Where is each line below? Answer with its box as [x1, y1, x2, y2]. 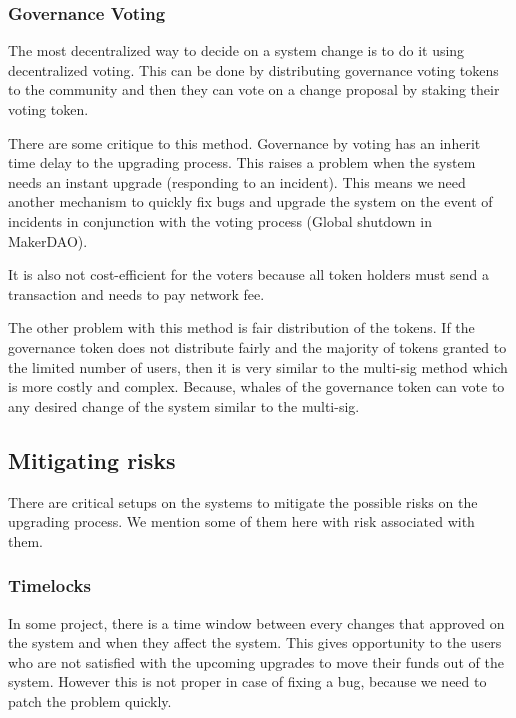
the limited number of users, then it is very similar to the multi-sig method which [8, 356, 508, 377]
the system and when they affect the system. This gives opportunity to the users [8, 632, 502, 653]
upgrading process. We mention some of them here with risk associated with [8, 511, 475, 532]
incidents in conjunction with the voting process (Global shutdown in [8, 210, 432, 231]
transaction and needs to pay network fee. [8, 283, 265, 304]
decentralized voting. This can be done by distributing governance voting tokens [8, 59, 499, 80]
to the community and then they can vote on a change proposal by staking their [8, 79, 500, 100]
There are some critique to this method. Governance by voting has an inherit [8, 132, 481, 153]
